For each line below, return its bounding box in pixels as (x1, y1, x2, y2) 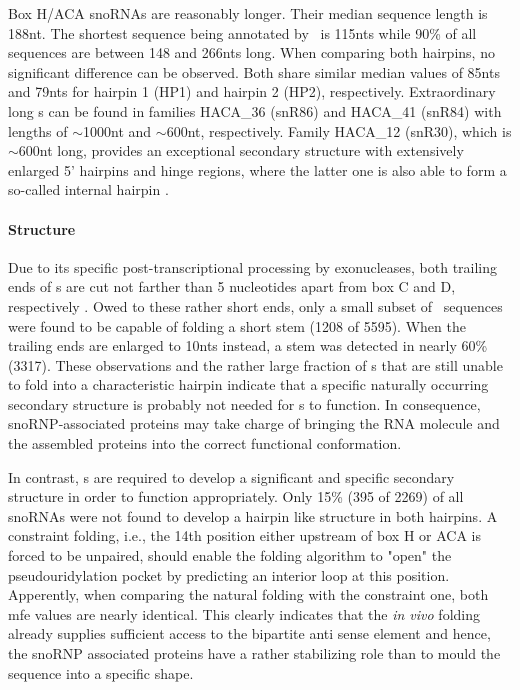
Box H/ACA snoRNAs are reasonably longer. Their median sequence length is (8, 3, 488, 23)
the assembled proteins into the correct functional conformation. (8, 433, 402, 454)
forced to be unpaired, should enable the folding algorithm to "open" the (8, 545, 452, 566)
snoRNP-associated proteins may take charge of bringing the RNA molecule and (8, 413, 500, 434)
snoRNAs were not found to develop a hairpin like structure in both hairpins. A (8, 505, 498, 526)
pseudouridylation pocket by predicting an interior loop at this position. (8, 564, 450, 585)
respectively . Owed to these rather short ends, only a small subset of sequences (8, 295, 503, 316)
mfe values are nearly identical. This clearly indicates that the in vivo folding (8, 603, 480, 624)
